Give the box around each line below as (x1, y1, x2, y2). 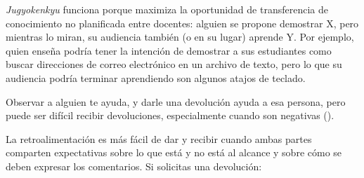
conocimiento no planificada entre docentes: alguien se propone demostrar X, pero (6, 15, 359, 30)
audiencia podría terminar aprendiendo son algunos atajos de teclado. (6, 70, 306, 85)
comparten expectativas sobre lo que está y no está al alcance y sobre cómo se (6, 145, 342, 160)
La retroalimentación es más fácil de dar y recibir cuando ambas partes (6, 131, 312, 146)
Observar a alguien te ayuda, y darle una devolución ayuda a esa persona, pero (6, 94, 346, 109)
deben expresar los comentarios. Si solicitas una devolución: (6, 158, 262, 173)
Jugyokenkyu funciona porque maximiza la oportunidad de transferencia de (6, 2, 328, 16)
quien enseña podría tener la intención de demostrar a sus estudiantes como (6, 43, 332, 57)
